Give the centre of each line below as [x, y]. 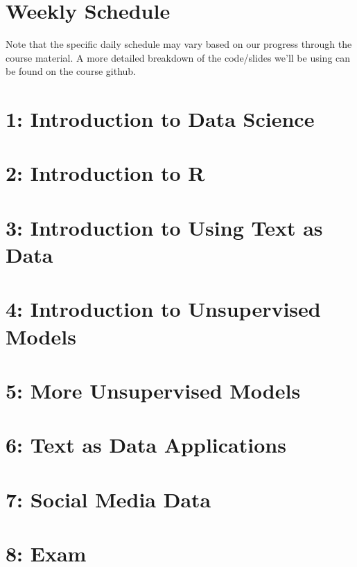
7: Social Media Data [108, 499]
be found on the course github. [71, 71]
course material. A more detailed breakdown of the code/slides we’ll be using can [178, 57]
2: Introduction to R [105, 173]
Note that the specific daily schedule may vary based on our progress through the [179, 44]
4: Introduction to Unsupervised [163, 309]
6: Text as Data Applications [146, 445]
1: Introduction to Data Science [160, 119]
